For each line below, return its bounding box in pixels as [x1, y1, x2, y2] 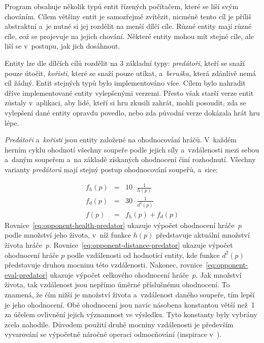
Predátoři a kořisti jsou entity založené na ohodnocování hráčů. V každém [5, 134, 237, 145]
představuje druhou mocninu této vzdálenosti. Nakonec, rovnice [5, 259, 203, 270]
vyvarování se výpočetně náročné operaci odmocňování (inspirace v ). [5, 329, 222, 339]
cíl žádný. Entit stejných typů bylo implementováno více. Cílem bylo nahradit [5, 78, 246, 88]
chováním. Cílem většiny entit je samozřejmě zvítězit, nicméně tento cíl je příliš [5, 11, 251, 21]
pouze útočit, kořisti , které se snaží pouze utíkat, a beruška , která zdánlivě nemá [5, 67, 256, 78]
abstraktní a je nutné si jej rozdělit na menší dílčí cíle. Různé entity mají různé [5, 21, 252, 31]
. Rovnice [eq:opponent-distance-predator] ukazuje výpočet [49, 240, 233, 250]
